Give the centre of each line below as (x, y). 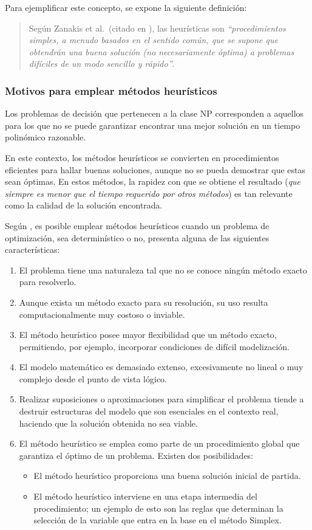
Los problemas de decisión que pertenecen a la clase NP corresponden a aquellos (154, 113)
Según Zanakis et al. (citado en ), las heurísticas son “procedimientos (157, 28)
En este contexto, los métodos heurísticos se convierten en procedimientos (142, 157)
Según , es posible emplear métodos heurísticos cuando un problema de (137, 225)
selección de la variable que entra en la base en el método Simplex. (158, 520)
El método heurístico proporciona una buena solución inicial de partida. (167, 476)
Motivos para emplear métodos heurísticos (111, 90)
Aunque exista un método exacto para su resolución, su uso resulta (144, 302)
